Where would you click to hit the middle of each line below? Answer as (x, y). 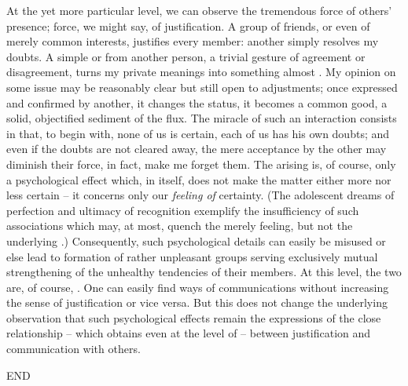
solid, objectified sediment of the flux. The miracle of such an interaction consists (202, 118)
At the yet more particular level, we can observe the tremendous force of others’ (199, 10)
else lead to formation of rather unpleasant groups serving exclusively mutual (192, 256)
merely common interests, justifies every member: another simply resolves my (193, 41)
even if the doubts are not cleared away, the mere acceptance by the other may (197, 149)
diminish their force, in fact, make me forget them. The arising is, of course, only (201, 164)
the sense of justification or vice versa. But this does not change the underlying (197, 302)
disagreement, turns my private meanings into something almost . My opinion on (201, 72)
